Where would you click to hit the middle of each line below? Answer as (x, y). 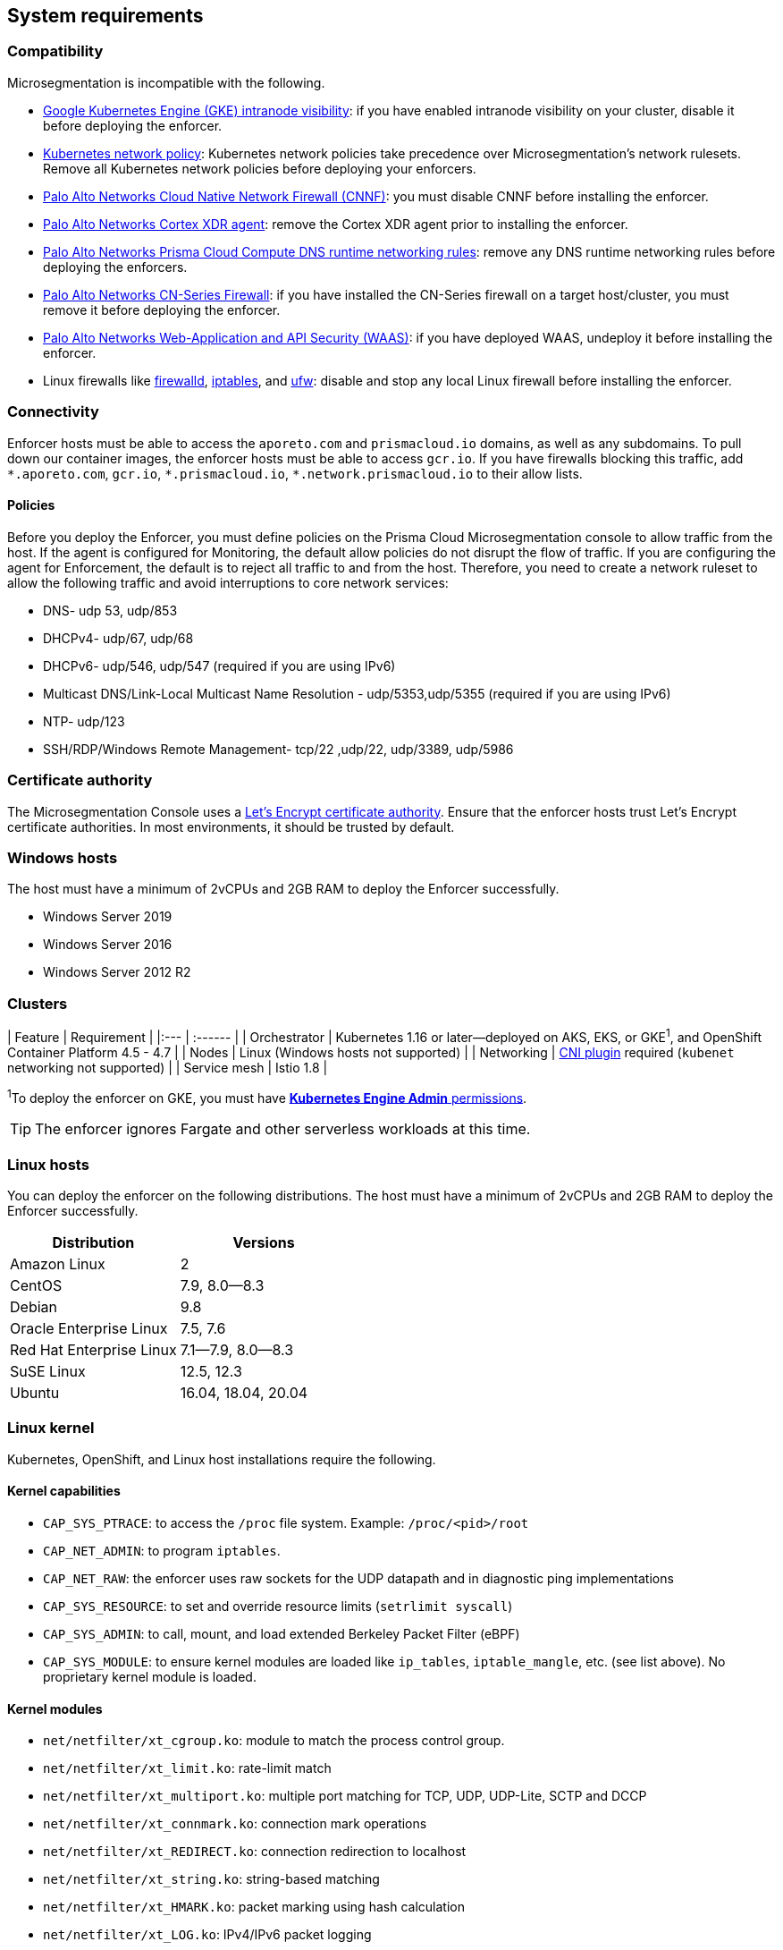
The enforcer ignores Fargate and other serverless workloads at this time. (283, 1129)
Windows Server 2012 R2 (117, 972)
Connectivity (53, 412)
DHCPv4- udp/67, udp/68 (118, 638)
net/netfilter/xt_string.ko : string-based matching (211, 1879)
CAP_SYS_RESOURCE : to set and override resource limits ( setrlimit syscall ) (278, 1607)
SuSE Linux (48, 1372)
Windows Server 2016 (108, 945)
